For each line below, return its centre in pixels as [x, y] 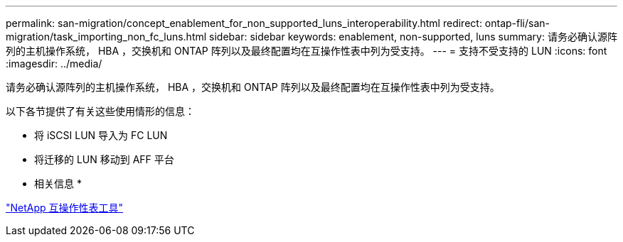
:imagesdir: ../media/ [54, 64]
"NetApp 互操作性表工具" [65, 208]
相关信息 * [58, 183]
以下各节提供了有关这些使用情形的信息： [100, 111]
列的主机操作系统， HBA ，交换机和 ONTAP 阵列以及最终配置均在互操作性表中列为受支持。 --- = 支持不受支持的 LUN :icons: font [307, 51]
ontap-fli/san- [517, 23]
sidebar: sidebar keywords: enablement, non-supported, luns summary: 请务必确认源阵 [413, 37]
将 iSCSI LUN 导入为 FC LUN [101, 135]
